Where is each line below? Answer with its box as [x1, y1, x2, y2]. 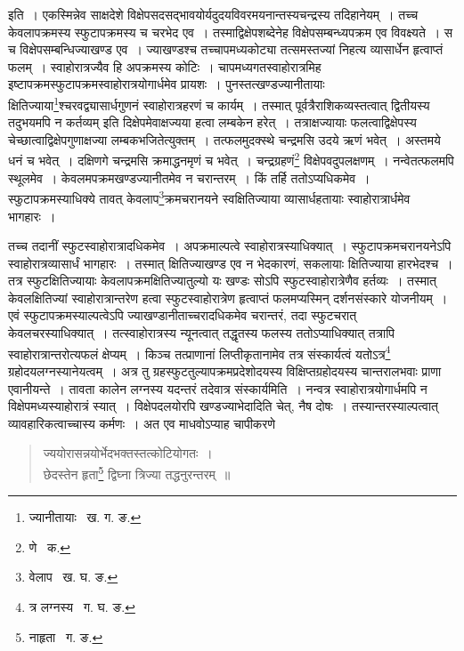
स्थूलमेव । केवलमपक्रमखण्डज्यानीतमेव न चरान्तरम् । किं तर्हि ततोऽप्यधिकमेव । [8, 168, 370, 187]
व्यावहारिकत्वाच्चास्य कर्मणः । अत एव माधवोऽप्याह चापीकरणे [8, 414, 275, 432]
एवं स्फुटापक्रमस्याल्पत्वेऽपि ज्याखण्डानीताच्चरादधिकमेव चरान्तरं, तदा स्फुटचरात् [8, 306, 357, 325]
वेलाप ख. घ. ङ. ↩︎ [28, 567, 118, 586]
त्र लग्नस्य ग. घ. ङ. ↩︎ [28, 597, 135, 615]
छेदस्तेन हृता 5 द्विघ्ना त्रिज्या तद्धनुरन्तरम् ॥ [43, 462, 231, 483]
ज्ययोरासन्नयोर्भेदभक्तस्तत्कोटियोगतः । [43, 444, 213, 462]
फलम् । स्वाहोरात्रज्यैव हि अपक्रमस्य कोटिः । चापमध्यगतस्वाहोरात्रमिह [8, 57, 322, 76]
